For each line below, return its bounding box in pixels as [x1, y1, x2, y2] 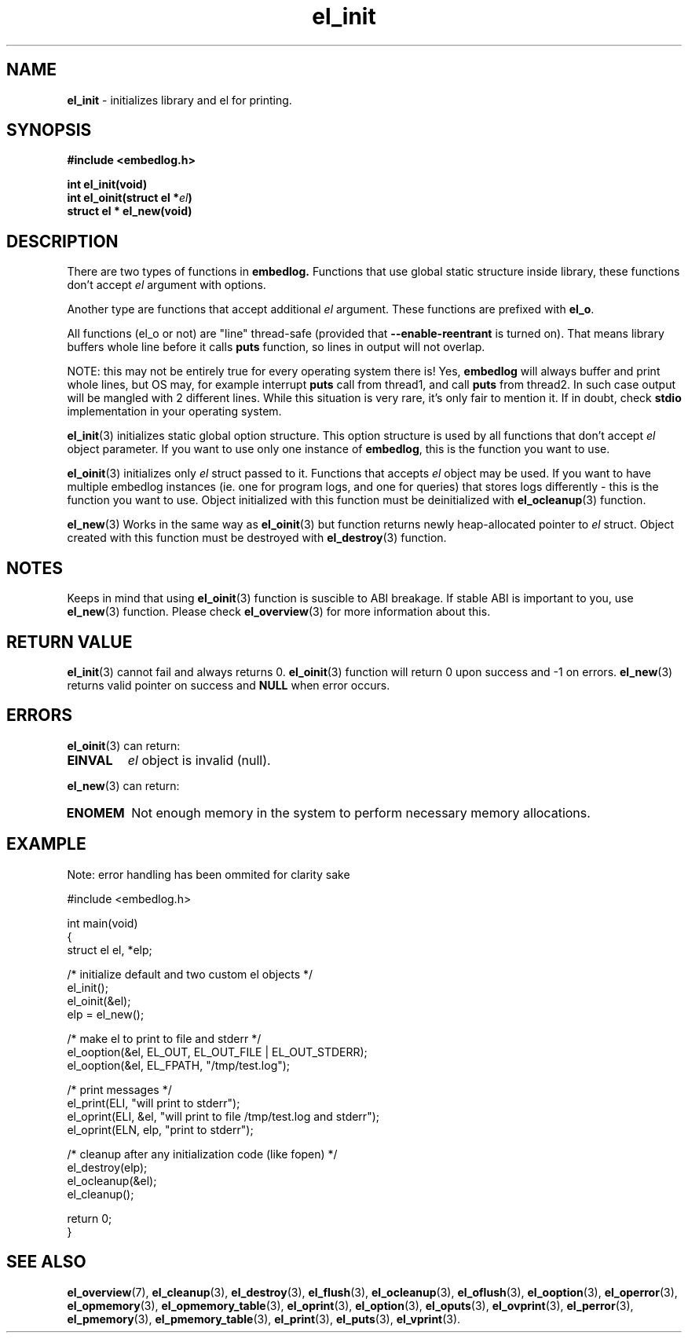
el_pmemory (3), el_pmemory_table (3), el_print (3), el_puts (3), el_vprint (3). [67, 1312, 461, 1326]
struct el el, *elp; [67, 942, 152, 957]
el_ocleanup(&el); [67, 1173, 157, 1187]
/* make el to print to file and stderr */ [67, 1031, 262, 1045]
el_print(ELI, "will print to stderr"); [67, 1096, 240, 1110]
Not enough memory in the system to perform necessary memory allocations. [131, 804, 591, 821]
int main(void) [67, 916, 138, 930]
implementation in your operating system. [67, 404, 282, 419]
